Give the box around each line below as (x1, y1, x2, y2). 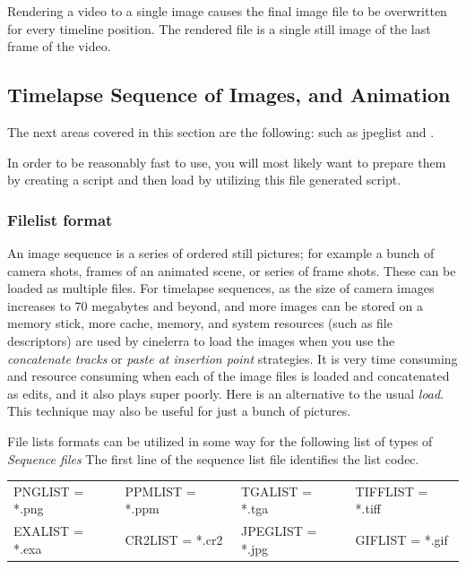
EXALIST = (13, 522, 83, 540)
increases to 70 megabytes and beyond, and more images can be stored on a (7, 296, 424, 315)
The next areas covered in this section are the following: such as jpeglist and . (7, 122, 435, 141)
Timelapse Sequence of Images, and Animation (7, 81, 451, 108)
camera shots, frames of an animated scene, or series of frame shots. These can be (7, 261, 456, 280)
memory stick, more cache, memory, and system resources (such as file (7, 314, 393, 332)
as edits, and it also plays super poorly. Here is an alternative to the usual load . (7, 384, 444, 402)
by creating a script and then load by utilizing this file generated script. (7, 170, 401, 189)
